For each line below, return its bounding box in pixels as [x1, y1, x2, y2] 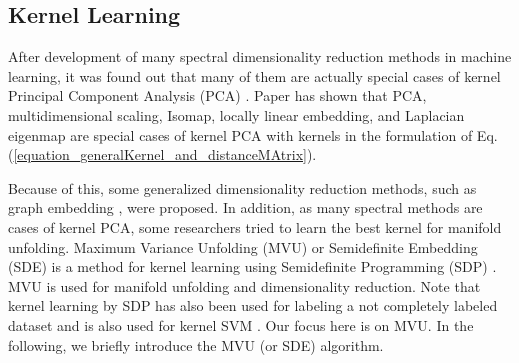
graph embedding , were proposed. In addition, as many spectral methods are [8, 197, 483, 218]
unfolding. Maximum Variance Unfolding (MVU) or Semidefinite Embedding [8, 236, 478, 257]
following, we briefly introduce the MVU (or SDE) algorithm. [8, 334, 384, 355]
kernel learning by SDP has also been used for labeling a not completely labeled [8, 295, 498, 316]
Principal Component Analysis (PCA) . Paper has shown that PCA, [8, 85, 427, 106]
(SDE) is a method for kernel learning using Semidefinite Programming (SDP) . [8, 256, 497, 277]
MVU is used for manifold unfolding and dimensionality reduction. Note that [8, 275, 481, 296]
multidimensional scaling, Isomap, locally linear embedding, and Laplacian [8, 104, 465, 125]
